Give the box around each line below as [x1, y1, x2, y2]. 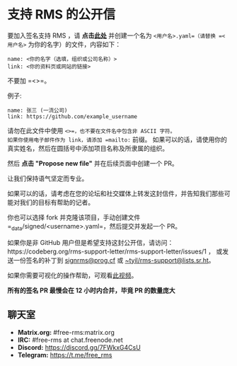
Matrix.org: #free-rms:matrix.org [17, 328, 115, 336]
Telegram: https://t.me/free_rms [17, 350, 112, 359]
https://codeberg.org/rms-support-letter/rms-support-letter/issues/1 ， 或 [7, 247, 223, 256]
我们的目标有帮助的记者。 [19, 198, 94, 206]
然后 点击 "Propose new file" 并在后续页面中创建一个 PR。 [7, 159, 178, 167]
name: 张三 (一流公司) [7, 107, 68, 114]
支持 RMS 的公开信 [7, 6, 116, 23]
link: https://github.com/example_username [7, 113, 138, 120]
